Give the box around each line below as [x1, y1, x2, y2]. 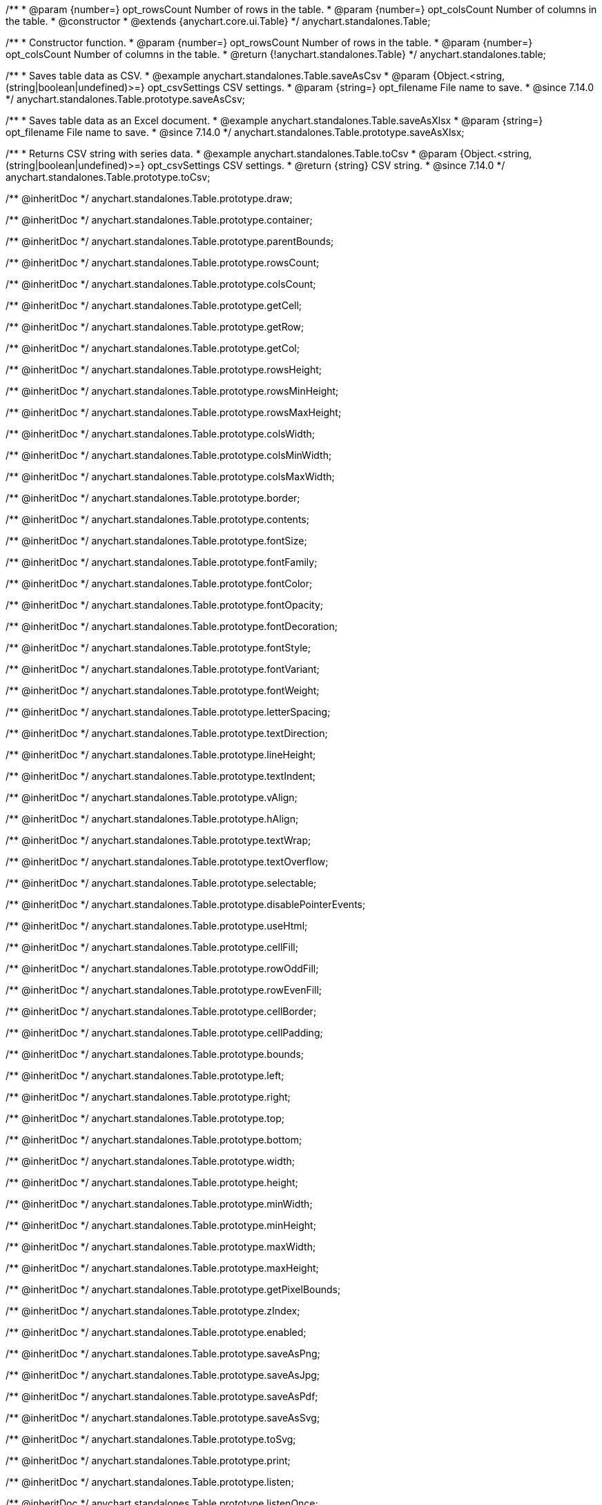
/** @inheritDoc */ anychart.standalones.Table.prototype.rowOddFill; [6, 963, 319, 974]
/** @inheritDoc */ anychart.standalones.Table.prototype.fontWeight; [6, 685, 320, 696]
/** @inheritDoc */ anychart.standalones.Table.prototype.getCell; [6, 299, 302, 311]
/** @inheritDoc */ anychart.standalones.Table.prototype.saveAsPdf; [6, 1390, 318, 1402]
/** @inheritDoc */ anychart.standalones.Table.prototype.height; [6, 1177, 298, 1188]
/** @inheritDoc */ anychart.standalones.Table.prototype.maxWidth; [6, 1241, 316, 1252]
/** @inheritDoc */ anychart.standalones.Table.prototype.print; [6, 1455, 291, 1466]
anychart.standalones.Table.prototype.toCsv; [6, 171, 211, 183]
